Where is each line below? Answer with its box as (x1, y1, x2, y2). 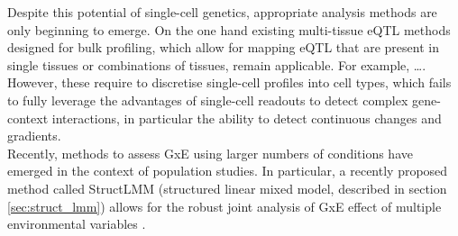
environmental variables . (7, 214, 146, 233)
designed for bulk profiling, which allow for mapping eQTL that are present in (7, 38, 439, 57)
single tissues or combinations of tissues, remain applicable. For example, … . (7, 55, 426, 74)
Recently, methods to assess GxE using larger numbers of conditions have (7, 143, 413, 162)
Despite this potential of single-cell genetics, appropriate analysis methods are (7, 3, 437, 21)
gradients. (7, 126, 61, 145)
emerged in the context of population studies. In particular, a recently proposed (7, 161, 448, 180)
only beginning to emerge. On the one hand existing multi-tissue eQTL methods (7, 20, 451, 39)
